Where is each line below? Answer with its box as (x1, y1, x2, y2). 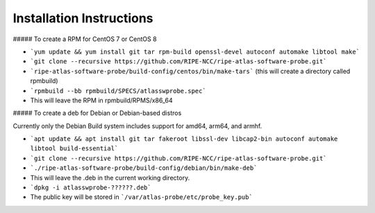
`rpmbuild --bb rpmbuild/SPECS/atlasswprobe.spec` (30, 87, 206, 95)
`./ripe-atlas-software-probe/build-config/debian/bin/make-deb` (30, 164, 258, 172)
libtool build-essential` (30, 145, 119, 152)
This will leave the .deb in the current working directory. (30, 173, 190, 182)
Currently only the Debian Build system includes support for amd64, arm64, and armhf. (12, 122, 262, 130)
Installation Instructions (12, 10, 153, 26)
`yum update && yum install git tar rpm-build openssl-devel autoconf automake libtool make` (30, 47, 360, 56)
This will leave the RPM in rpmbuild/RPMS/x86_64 (30, 96, 173, 104)
